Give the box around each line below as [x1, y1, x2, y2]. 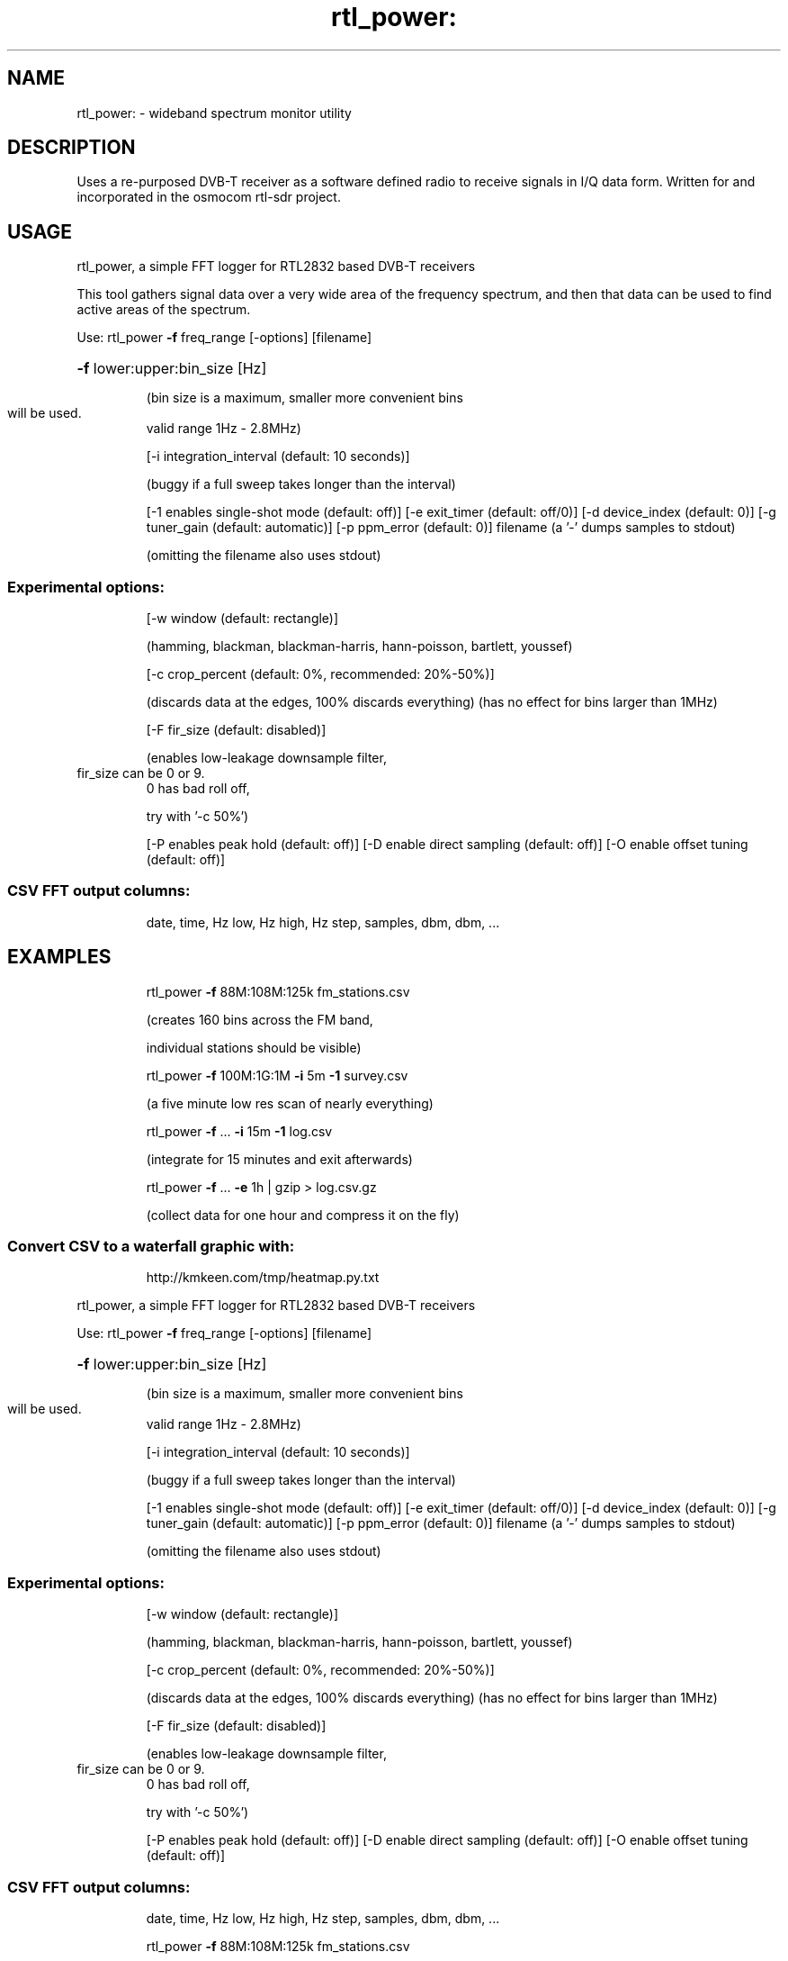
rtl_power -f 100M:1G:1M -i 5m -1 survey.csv [146, 1067, 408, 1083]
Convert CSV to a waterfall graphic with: [7, 1237, 295, 1255]
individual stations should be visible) [146, 1039, 362, 1055]
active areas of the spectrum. [76, 302, 251, 318]
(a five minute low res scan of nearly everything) [146, 1095, 434, 1111]
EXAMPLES [7, 945, 112, 969]
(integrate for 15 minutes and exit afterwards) [146, 1151, 413, 1167]
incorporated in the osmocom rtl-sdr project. [76, 189, 341, 205]
